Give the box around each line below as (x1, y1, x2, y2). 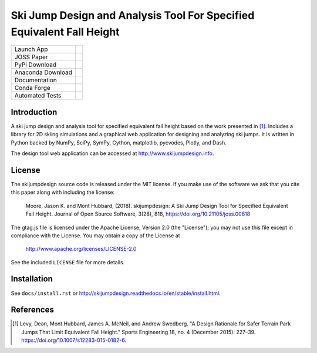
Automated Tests (14, 92, 62, 100)
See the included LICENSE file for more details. (11, 258, 125, 265)
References (11, 305, 54, 315)
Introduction (11, 107, 58, 117)
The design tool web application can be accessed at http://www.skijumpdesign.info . (11, 150, 214, 157)
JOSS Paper (14, 53, 48, 61)
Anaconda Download (14, 68, 73, 76)
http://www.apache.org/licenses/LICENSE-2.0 (25, 246, 137, 253)
